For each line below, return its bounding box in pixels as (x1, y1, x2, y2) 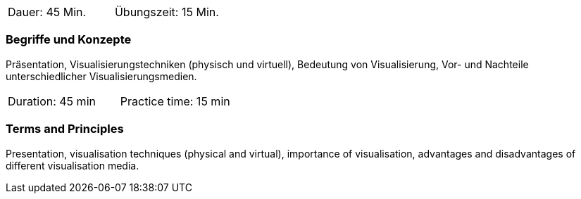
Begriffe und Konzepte (6, 32, 132, 47)
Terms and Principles (6, 122, 124, 136)
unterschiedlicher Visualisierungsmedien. (6, 70, 197, 82)
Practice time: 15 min (120, 94, 230, 108)
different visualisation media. (6, 159, 139, 172)
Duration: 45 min (8, 94, 96, 108)
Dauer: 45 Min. (8, 5, 87, 19)
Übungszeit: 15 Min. (114, 5, 219, 19)
